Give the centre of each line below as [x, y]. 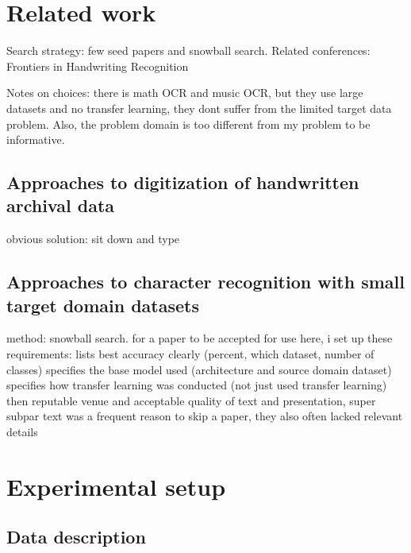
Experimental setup [116, 486]
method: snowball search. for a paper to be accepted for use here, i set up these [200, 338]
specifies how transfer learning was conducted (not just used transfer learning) [197, 385]
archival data [61, 205]
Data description [76, 537]
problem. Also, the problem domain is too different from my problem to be [188, 124]
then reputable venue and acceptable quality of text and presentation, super [191, 400]
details [22, 432]
